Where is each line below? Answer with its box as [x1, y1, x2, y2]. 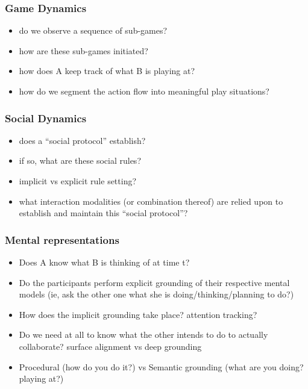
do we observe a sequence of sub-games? [19, 24, 168, 37]
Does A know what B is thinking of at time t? [19, 256, 190, 268]
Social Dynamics [5, 110, 87, 125]
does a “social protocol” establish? [19, 134, 146, 146]
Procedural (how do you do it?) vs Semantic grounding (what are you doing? [19, 360, 304, 373]
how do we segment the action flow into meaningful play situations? [19, 85, 269, 97]
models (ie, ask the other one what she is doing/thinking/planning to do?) [19, 288, 294, 300]
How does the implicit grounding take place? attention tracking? [19, 308, 257, 320]
